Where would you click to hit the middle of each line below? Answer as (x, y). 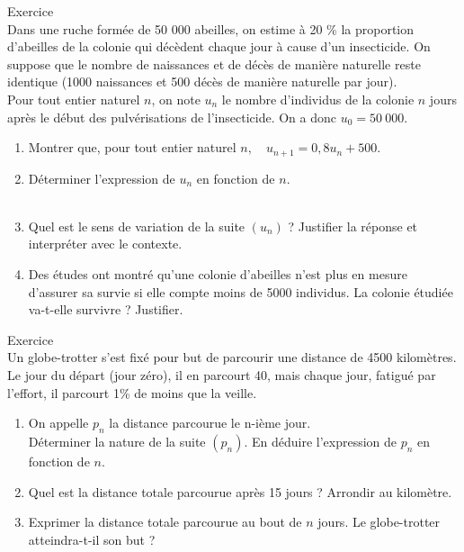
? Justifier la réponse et (353, 226)
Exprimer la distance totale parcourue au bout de (165, 522)
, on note (176, 99)
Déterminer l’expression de (102, 178)
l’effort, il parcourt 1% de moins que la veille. (132, 392)
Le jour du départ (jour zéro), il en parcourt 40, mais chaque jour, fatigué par (222, 374)
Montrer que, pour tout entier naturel (132, 147)
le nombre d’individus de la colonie (318, 99)
